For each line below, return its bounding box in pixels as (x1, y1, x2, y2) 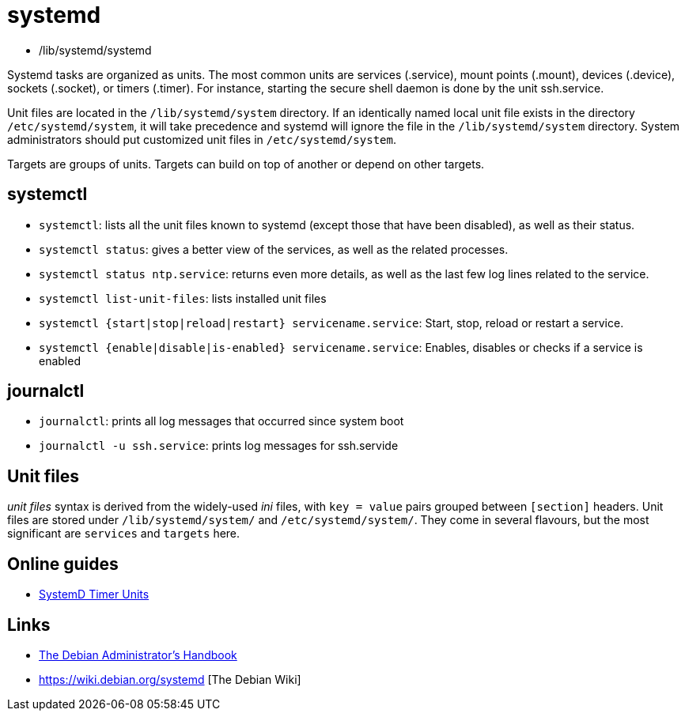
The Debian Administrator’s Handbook (39, 647, 237, 662)
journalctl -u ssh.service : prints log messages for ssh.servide (39, 439, 399, 453)
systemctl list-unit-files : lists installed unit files (39, 291, 327, 305)
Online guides (7, 553, 119, 574)
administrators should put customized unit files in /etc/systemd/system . (7, 132, 396, 146)
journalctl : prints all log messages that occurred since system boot (39, 414, 404, 428)
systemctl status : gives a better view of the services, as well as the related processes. (39, 242, 509, 256)
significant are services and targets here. (7, 526, 240, 541)
